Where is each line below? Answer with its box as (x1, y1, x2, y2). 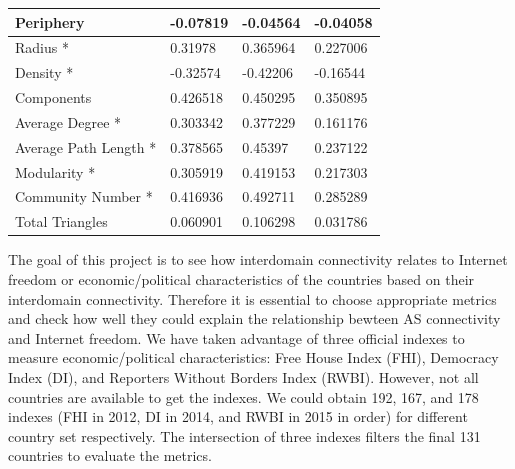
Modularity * (15, 161, 96, 182)
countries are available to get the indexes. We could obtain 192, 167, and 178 (8, 386, 479, 407)
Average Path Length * (15, 136, 157, 157)
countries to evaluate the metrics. (8, 445, 212, 466)
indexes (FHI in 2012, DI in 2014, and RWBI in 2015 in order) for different (8, 406, 468, 427)
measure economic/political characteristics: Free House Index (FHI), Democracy (8, 347, 499, 368)
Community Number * (15, 186, 153, 207)
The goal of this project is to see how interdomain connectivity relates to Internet (8, 249, 508, 270)
